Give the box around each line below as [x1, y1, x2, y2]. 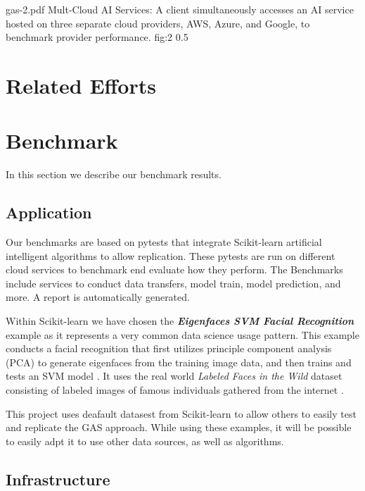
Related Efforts [6, 70, 156, 99]
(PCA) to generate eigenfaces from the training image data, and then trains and [6, 354, 352, 369]
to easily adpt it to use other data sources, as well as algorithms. [6, 433, 284, 448]
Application [6, 201, 92, 223]
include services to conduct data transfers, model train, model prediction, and [6, 275, 341, 290]
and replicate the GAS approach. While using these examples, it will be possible [6, 420, 352, 435]
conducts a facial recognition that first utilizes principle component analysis [6, 341, 332, 356]
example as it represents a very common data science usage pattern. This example [6, 327, 359, 342]
